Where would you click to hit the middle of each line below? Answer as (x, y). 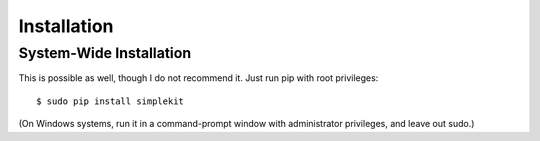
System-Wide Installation (105, 53)
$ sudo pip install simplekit (110, 101)
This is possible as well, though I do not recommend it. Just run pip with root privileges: (198, 78)
